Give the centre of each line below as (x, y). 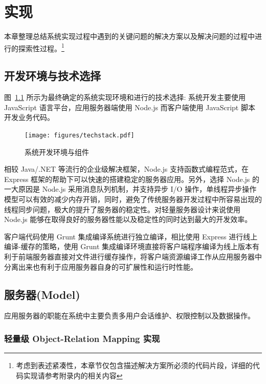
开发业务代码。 (29, 117)
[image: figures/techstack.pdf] (80, 135)
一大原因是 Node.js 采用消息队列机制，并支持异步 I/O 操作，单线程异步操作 (130, 189)
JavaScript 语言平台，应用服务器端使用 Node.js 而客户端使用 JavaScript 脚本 (130, 107)
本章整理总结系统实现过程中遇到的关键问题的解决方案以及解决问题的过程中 (129, 36)
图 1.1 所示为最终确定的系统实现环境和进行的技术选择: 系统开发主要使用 (125, 97)
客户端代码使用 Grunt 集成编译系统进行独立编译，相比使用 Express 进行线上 (131, 236)
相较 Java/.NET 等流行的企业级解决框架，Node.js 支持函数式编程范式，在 (127, 169)
